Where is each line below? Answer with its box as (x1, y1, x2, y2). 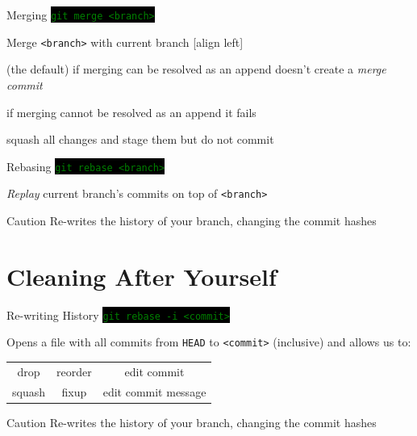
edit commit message (102, 383, 206, 400)
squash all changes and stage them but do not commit (6, 131, 274, 148)
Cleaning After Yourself (6, 259, 277, 292)
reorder (56, 363, 92, 379)
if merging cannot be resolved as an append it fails (6, 103, 256, 120)
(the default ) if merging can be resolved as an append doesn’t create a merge (6, 61, 386, 78)
